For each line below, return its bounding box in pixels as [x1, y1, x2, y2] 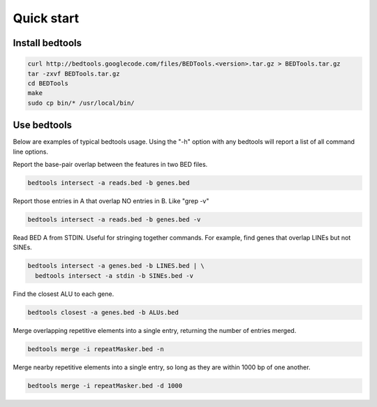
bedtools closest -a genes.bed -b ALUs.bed [27, 308, 179, 316]
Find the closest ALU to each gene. [13, 290, 114, 298]
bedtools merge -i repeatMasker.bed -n [27, 345, 164, 353]
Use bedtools [13, 119, 73, 131]
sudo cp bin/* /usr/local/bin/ [27, 98, 135, 107]
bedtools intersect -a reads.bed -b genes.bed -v [27, 215, 201, 223]
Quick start [13, 10, 80, 26]
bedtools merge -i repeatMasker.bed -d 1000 [27, 381, 183, 390]
